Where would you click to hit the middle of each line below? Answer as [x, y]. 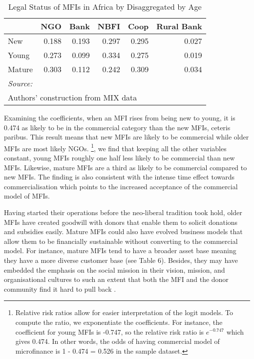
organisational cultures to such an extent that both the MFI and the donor [116, 279]
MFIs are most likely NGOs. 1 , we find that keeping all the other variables [115, 147]
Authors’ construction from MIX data [73, 97]
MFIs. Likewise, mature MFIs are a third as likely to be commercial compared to [126, 167]
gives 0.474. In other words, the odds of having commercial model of [117, 341]
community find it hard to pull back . [60, 289]
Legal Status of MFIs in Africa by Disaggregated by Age [105, 7]
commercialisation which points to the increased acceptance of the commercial [121, 186]
